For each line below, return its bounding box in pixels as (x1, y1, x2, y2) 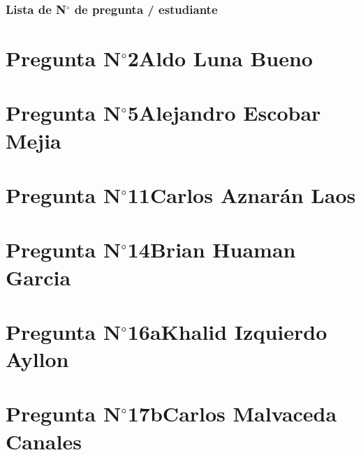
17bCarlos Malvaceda (127, 399, 337, 428)
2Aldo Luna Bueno (127, 44, 313, 73)
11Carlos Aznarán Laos (127, 180, 356, 209)
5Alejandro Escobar (127, 98, 321, 127)
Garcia (6, 262, 71, 291)
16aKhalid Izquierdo (127, 317, 327, 345)
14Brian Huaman (127, 235, 296, 264)
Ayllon (6, 345, 69, 373)
